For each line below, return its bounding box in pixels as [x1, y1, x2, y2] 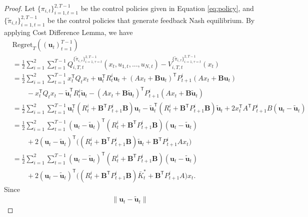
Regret [12, 41, 33, 49]
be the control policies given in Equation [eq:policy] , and [80, 3, 254, 13]
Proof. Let [4, 3, 35, 13]
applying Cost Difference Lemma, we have [4, 26, 133, 37]
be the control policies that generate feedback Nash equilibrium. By [47, 14, 255, 25]
